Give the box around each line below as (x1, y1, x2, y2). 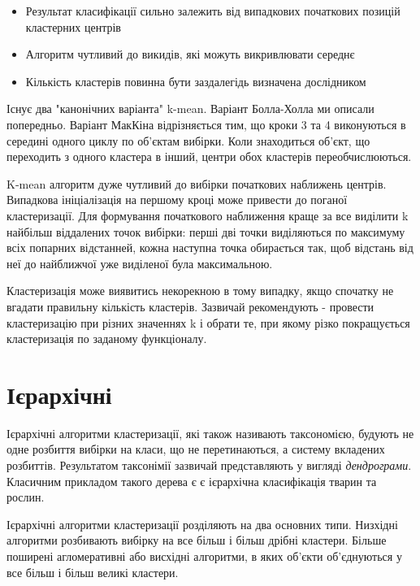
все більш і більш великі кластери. (6, 563, 179, 580)
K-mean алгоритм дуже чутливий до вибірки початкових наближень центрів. (6, 175, 387, 192)
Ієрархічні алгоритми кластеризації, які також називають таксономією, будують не (6, 424, 414, 441)
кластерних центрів (25, 18, 121, 35)
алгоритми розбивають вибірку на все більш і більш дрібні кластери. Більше (6, 532, 387, 549)
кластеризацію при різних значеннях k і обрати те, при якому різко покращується (6, 314, 410, 331)
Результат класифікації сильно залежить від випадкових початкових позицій (25, 2, 401, 19)
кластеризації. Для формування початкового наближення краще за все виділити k (6, 206, 409, 224)
